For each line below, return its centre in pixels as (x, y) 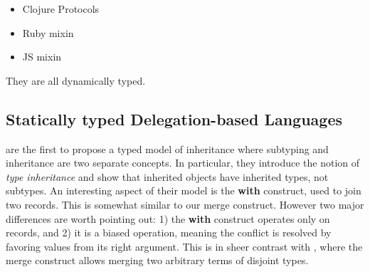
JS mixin (42, 57)
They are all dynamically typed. (76, 80)
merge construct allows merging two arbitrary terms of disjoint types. (157, 260)
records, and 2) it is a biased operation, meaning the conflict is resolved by (169, 232)
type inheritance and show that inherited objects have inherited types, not (167, 176)
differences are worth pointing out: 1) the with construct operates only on (168, 218)
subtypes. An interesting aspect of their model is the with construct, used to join (184, 190)
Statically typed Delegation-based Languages (174, 119)
